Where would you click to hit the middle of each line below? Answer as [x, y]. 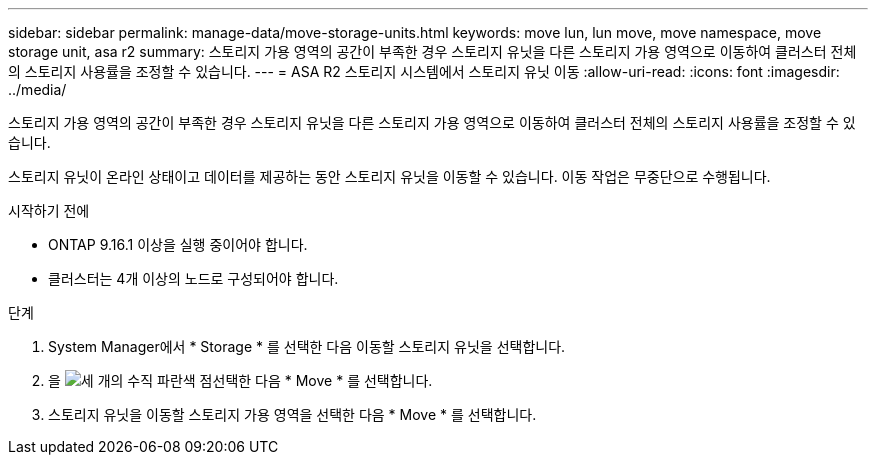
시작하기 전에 [49, 210]
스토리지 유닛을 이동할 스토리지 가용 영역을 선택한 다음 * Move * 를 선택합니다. [292, 414]
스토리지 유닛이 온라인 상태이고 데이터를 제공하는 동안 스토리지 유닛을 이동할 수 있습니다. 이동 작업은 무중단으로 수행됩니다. [389, 176]
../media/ [37, 89]
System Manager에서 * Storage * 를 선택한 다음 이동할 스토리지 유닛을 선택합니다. [307, 346]
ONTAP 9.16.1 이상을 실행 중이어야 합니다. [178, 244]
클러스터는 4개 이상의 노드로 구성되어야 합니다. [193, 278]
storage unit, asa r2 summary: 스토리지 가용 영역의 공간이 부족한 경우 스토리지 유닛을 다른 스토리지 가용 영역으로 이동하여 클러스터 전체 [432, 51]
